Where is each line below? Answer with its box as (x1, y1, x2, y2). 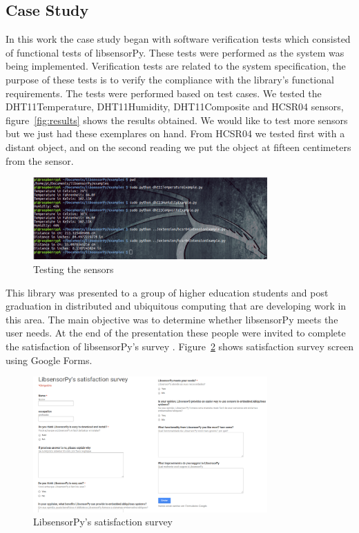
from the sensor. (6, 153, 74, 168)
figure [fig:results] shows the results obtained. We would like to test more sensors (6, 112, 348, 127)
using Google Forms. (6, 352, 93, 367)
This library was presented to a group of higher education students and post (6, 285, 329, 299)
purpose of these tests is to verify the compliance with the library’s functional (6, 72, 334, 86)
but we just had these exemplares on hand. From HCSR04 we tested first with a (6, 126, 345, 141)
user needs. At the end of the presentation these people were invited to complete (6, 325, 346, 340)
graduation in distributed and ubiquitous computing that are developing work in (6, 299, 347, 313)
